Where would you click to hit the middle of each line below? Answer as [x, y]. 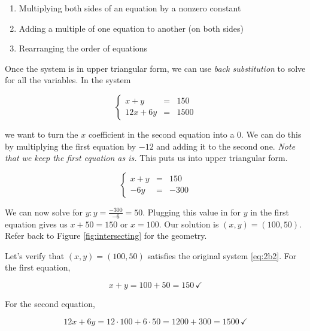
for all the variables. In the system [68, 80]
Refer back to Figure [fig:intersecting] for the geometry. [106, 236]
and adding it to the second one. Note [226, 146]
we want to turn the [42, 134]
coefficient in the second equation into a [161, 134]
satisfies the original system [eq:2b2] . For [222, 255]
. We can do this [271, 134]
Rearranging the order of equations [83, 48]
